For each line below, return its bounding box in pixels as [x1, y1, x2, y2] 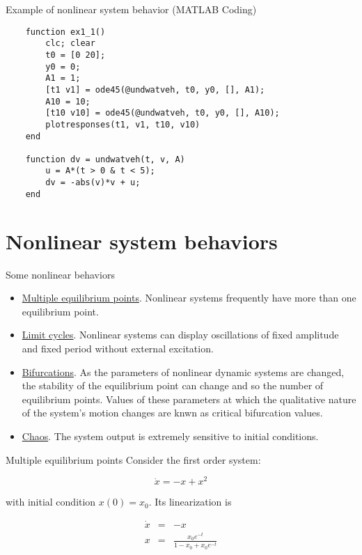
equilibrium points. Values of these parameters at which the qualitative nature [22, 391, 356, 406]
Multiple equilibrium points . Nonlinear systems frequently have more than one [22, 290, 356, 305]
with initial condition [6, 494, 96, 509]
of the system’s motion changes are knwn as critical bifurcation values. [22, 405, 323, 420]
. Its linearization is [148, 494, 232, 509]
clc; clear [45, 38, 95, 49]
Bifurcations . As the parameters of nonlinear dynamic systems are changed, [22, 364, 345, 379]
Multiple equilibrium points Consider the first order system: [6, 452, 261, 467]
